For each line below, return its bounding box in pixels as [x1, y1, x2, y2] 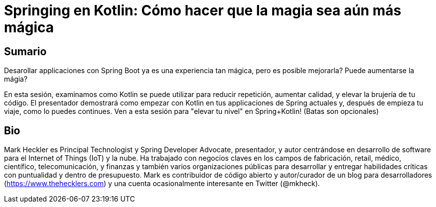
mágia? [4, 75, 28, 84]
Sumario [4, 45, 47, 58]
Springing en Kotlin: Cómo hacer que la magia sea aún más [4, 2, 402, 19]
